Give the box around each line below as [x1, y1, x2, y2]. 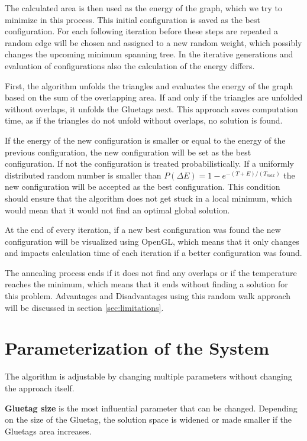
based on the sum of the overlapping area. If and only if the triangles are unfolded [5, 91, 303, 103]
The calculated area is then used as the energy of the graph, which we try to [5, 2, 282, 14]
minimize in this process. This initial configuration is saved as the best [5, 13, 260, 25]
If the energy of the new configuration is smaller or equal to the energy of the [5, 134, 286, 146]
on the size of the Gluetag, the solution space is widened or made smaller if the [5, 413, 292, 426]
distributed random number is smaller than [5, 168, 161, 181]
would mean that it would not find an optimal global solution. [5, 203, 230, 216]
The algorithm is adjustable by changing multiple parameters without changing [5, 370, 292, 382]
